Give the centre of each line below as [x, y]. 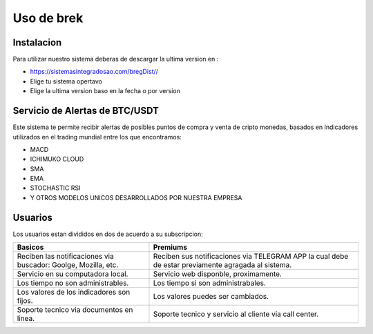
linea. [26, 319]
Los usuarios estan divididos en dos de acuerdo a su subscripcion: [108, 234]
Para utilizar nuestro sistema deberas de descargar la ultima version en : [116, 59]
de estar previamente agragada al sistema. [222, 265]
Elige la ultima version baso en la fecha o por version [105, 91]
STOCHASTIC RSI [55, 188]
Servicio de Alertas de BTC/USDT [86, 111]
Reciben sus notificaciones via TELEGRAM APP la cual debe [251, 257]
